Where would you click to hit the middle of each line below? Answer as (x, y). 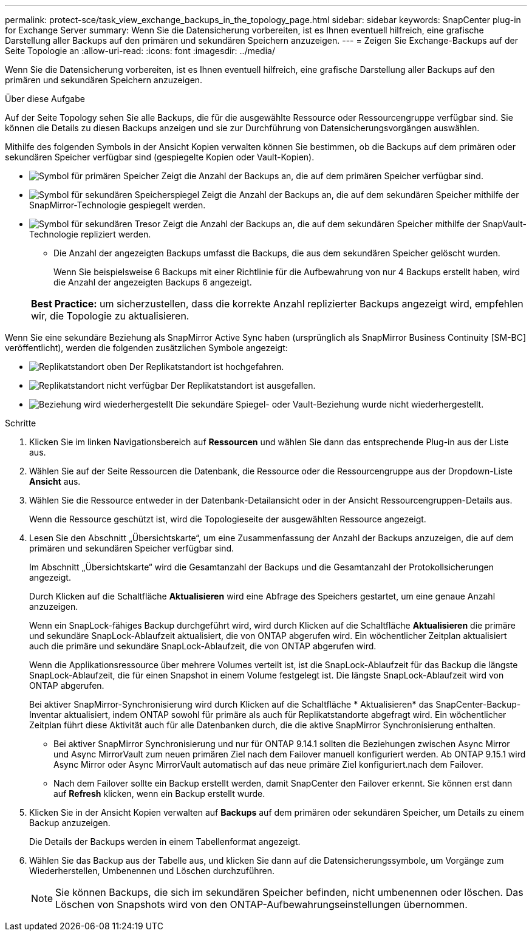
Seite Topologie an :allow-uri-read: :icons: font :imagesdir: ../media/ (140, 51)
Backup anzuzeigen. (70, 823)
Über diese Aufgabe (45, 99)
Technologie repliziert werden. (90, 234)
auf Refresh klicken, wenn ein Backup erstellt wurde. (159, 794)
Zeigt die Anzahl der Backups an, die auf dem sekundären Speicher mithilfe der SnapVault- (345, 224)
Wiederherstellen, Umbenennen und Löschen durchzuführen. (152, 871)
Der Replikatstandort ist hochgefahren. (206, 367)
